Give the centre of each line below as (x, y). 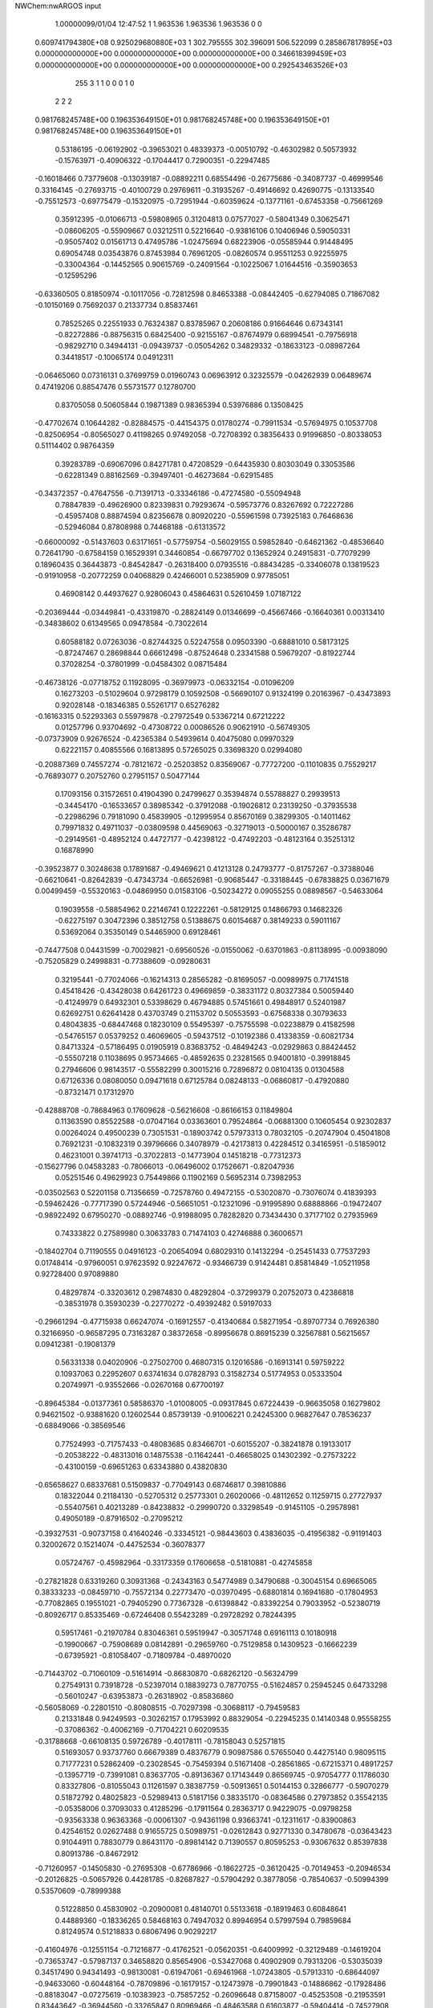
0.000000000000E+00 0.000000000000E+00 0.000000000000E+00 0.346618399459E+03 (190, 54)
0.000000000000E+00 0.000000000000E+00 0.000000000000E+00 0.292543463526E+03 (191, 65)
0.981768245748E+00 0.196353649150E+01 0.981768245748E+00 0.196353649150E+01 (182, 120)
